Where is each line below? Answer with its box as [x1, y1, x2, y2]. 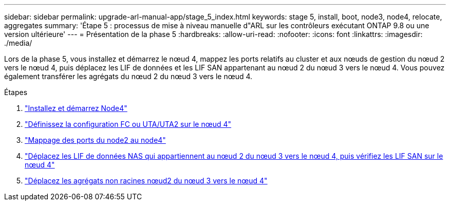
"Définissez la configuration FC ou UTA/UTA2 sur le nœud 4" [25, 120, 232, 128]
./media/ [4, 39, 32, 47]
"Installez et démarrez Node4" [25, 104, 127, 113]
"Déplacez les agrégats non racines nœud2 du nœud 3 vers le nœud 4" [25, 176, 268, 185]
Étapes [4, 88, 28, 97]
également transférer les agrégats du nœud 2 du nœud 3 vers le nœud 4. [4, 72, 253, 81]
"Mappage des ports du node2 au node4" [25, 136, 166, 144]
